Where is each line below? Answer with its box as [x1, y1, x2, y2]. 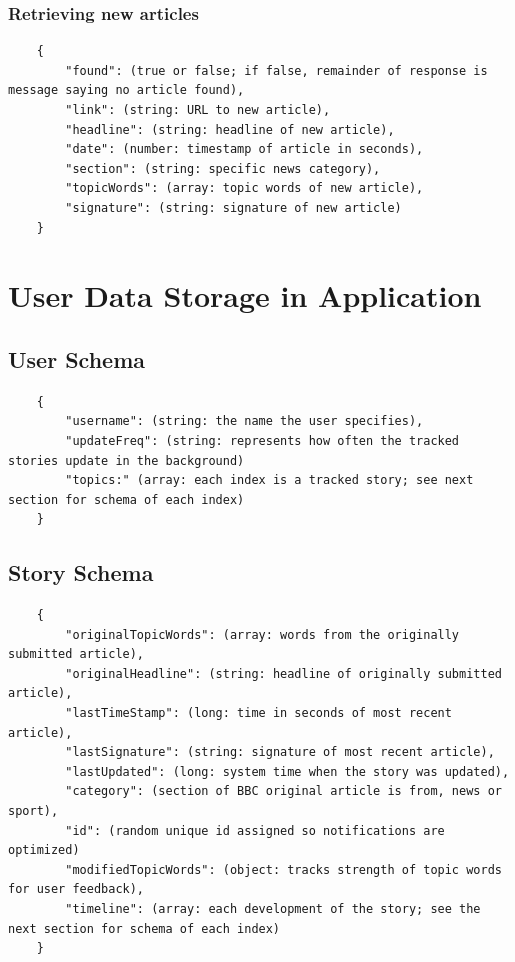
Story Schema [8, 557, 154, 588]
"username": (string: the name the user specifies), [65, 414, 424, 429]
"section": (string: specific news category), [65, 161, 381, 176]
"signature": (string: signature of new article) [65, 200, 402, 215]
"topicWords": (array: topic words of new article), [65, 181, 424, 196]
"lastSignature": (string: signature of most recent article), [65, 745, 495, 760]
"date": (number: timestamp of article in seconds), [65, 142, 424, 157]
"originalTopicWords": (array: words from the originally [65, 627, 460, 642]
